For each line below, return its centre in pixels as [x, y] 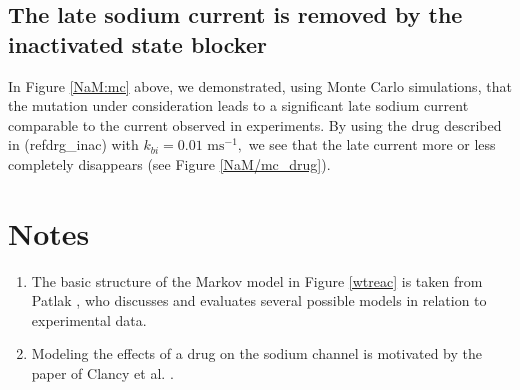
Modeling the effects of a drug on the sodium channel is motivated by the [256, 353]
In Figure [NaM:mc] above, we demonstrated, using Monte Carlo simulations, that [260, 85]
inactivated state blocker [137, 43]
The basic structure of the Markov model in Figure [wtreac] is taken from [257, 280]
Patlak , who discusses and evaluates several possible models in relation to [259, 300]
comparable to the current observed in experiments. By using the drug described [255, 124]
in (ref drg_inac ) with [73, 144]
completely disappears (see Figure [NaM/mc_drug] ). [169, 163]
